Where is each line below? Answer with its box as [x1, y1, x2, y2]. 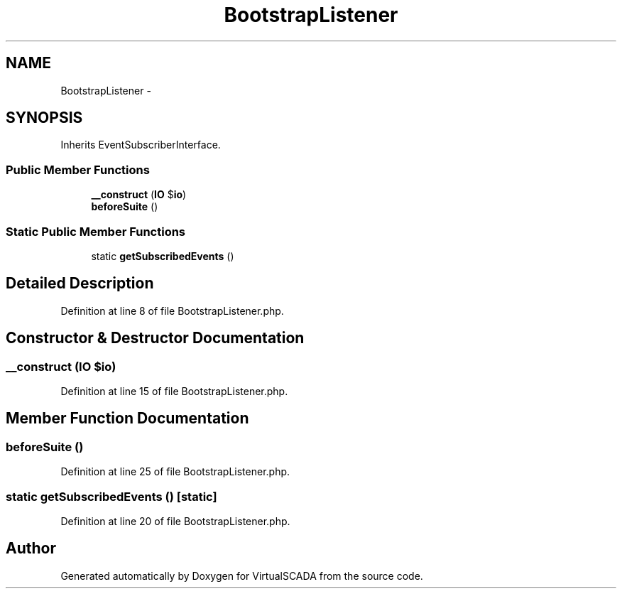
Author [6, 539, 56, 558]
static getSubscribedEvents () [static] [6, 489, 217, 504]
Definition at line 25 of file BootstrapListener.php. [60, 465, 290, 478]
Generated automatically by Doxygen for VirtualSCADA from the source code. [60, 569, 423, 582]
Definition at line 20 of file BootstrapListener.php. [60, 514, 290, 527]
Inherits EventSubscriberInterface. [60, 139, 221, 151]
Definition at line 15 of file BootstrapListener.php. [60, 385, 288, 397]
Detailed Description [6, 274, 154, 293]
